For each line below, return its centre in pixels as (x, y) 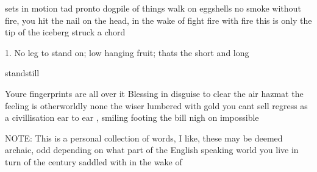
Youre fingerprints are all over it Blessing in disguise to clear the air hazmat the (154, 93)
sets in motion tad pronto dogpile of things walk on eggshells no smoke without (153, 8)
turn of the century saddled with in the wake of (94, 161)
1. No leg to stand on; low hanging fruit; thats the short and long (127, 52)
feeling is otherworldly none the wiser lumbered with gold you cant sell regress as (156, 105)
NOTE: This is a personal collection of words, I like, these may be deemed (144, 138)
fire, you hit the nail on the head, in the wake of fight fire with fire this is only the (158, 20)
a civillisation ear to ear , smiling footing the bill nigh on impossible (132, 117)
